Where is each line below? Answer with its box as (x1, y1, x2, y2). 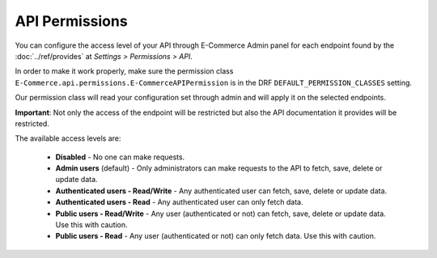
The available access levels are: (15, 133, 121, 143)
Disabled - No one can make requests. (55, 152, 185, 162)
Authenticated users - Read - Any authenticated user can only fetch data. (55, 197, 303, 207)
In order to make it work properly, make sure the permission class (15, 66, 234, 76)
